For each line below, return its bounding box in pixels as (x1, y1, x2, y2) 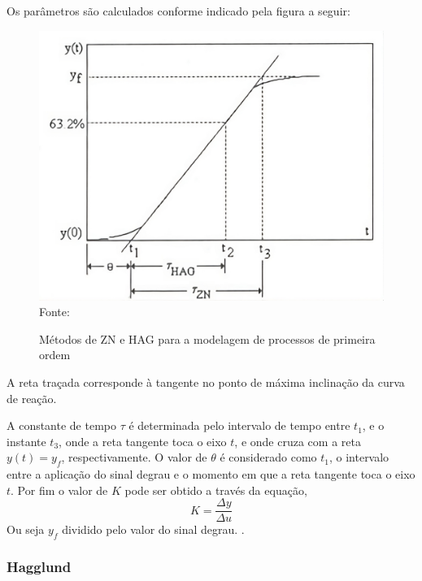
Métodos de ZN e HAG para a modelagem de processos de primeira (39, 330, 376, 347)
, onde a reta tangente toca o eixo (59, 432, 227, 449)
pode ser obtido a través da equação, (124, 481, 307, 498)
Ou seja (7, 521, 45, 538)
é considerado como (220, 449, 317, 466)
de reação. (7, 389, 57, 406)
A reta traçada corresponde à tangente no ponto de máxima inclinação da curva (7, 374, 405, 391)
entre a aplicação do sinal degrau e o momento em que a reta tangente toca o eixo (7, 466, 415, 483)
